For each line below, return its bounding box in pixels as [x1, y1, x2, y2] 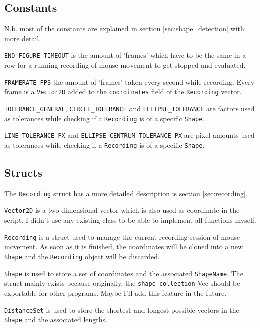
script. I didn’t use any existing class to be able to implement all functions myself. [4, 215, 257, 225]
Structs [4, 164, 42, 180]
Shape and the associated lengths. [4, 314, 107, 325]
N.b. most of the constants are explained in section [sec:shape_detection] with [4, 23, 244, 34]
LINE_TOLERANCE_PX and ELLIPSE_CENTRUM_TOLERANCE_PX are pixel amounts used [4, 130, 255, 140]
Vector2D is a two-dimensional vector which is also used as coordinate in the [4, 205, 240, 215]
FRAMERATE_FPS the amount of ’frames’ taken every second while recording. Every [4, 76, 255, 87]
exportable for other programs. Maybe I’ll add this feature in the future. [4, 287, 227, 298]
